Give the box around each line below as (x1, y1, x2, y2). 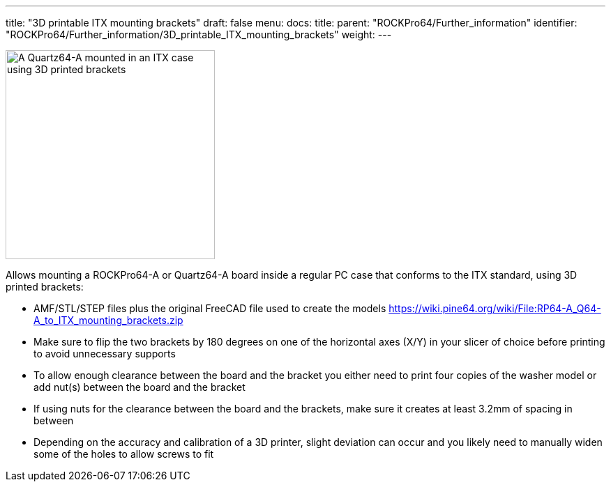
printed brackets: (6, 281, 84, 293)
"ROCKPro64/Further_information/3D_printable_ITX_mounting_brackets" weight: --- (6, 29, 392, 40)
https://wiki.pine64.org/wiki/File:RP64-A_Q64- (389, 302, 601, 314)
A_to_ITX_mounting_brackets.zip (33, 314, 183, 326)
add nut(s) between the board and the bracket (33, 381, 246, 393)
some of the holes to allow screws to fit (33, 448, 214, 460)
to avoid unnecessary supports (33, 348, 176, 360)
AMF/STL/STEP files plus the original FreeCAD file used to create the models (33, 302, 386, 314)
